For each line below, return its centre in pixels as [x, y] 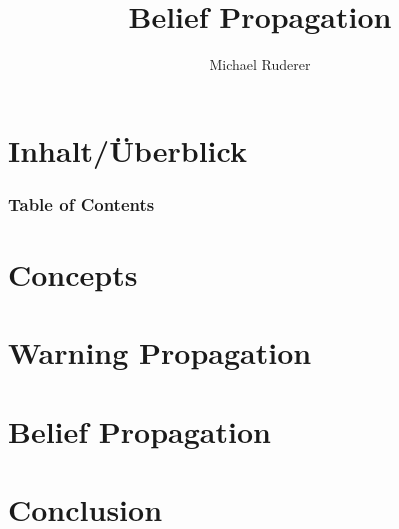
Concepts [73, 273]
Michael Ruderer [260, 64]
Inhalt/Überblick [127, 149]
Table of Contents [81, 203]
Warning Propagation [160, 352]
